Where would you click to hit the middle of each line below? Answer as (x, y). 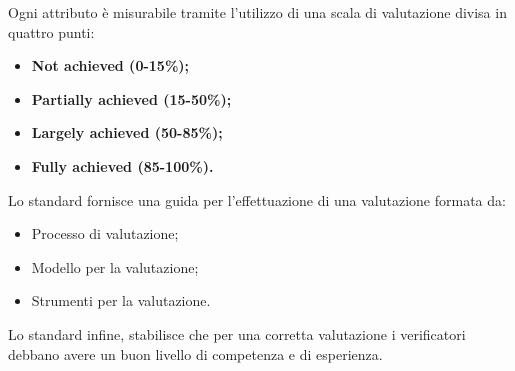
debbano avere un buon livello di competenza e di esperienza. (195, 353)
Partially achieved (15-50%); (131, 98)
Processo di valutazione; (105, 233)
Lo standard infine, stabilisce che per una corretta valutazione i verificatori (237, 333)
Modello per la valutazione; (115, 266)
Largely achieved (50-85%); (127, 132)
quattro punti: (51, 31)
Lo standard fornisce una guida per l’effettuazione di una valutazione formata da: (257, 199)
